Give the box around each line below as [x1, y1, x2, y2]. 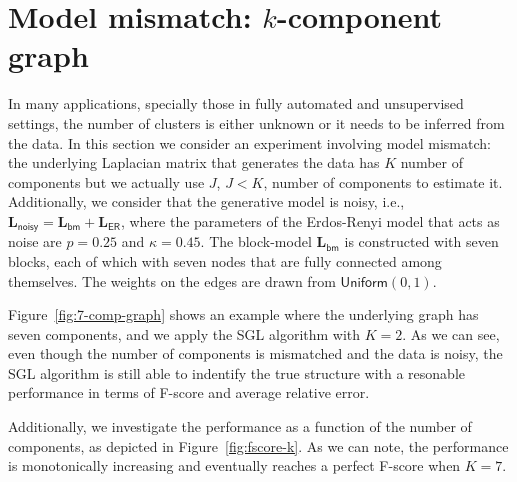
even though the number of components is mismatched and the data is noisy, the [8, 343, 503, 364]
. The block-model [200, 231, 312, 252]
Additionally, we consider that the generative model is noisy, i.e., [8, 191, 405, 212]
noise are [8, 231, 62, 252]
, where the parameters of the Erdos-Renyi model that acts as [120, 210, 500, 231]
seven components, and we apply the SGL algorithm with [8, 323, 361, 344]
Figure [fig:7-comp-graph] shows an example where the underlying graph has [8, 304, 479, 325]
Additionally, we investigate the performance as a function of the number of [8, 416, 472, 437]
